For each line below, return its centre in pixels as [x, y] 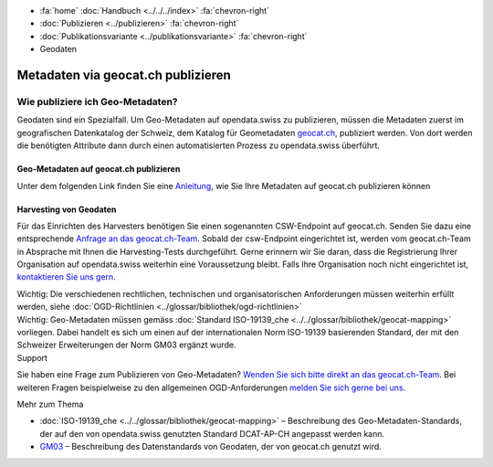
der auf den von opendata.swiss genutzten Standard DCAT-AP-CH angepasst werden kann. [212, 433]
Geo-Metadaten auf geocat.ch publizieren [99, 169]
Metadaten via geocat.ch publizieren [124, 74]
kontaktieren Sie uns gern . [66, 277]
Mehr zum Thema [50, 404]
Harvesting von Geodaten [67, 209]
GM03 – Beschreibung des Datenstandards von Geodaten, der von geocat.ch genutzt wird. [211, 447]
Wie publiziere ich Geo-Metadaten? [97, 101]
